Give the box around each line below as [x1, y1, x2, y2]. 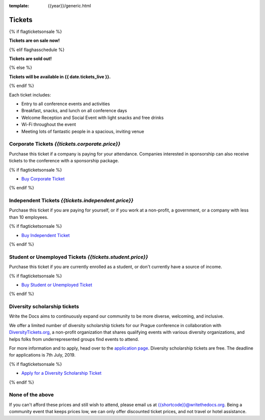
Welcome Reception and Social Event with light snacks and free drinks [21, 115, 164, 120]
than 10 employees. [9, 214, 49, 220]
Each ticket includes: [9, 91, 51, 98]
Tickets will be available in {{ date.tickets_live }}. [9, 74, 111, 80]
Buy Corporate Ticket [21, 176, 65, 181]
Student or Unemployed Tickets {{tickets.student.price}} [9, 253, 148, 260]
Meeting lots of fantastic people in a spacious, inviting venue [21, 128, 144, 134]
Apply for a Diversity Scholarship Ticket [21, 370, 102, 376]
